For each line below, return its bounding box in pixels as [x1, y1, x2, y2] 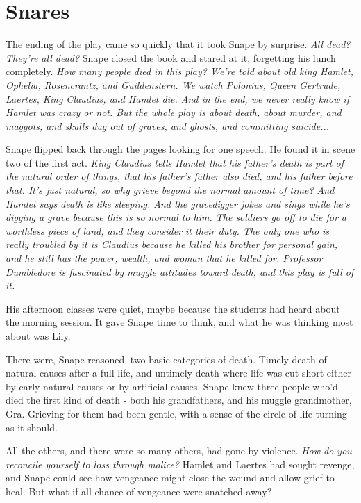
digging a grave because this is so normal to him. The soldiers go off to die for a [6, 210, 346, 224]
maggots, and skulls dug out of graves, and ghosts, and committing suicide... [6, 118, 330, 133]
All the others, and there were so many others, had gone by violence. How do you [6, 443, 352, 458]
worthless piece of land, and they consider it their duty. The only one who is [6, 223, 330, 238]
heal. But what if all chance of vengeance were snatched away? [6, 484, 272, 498]
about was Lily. [6, 329, 71, 343]
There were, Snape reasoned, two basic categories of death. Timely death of [6, 352, 327, 366]
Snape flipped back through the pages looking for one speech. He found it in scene [6, 142, 355, 156]
